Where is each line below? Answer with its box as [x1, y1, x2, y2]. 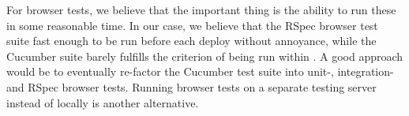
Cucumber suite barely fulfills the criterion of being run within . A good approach [6, 47, 403, 64]
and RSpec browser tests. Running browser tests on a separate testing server [6, 78, 377, 95]
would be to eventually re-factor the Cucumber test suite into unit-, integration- [6, 63, 394, 80]
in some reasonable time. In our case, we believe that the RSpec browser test [6, 17, 378, 33]
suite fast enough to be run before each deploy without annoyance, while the [6, 32, 377, 49]
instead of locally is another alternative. [6, 94, 199, 110]
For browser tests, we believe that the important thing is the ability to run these [6, 2, 396, 17]
